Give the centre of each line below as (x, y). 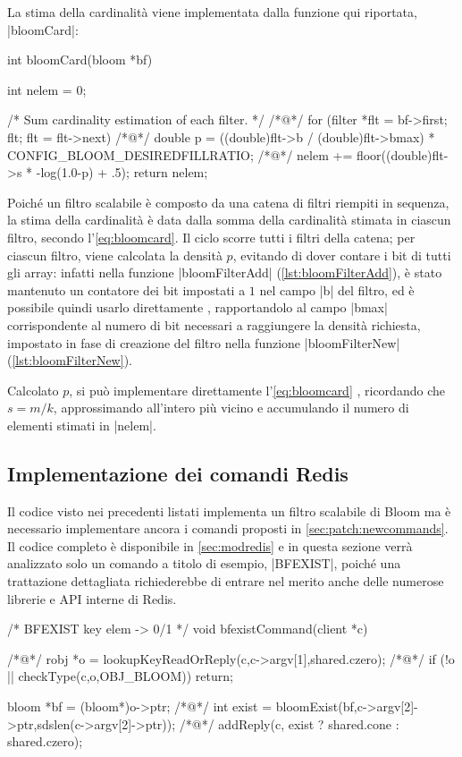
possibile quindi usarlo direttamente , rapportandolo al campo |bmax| (197, 307)
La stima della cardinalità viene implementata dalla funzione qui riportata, (212, 12)
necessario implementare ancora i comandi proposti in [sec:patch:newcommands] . (228, 528)
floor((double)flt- (402, 154)
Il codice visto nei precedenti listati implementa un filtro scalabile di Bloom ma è (229, 510)
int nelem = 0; (47, 89)
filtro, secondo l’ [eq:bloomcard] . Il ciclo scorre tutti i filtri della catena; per (211, 237)
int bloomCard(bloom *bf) (80, 60)
